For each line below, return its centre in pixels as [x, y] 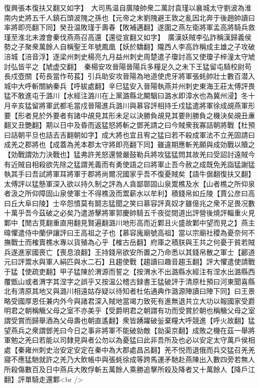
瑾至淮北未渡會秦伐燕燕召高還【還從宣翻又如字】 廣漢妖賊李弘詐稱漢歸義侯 [128, 37]
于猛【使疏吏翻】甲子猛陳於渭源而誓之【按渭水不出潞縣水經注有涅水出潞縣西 [129, 272]
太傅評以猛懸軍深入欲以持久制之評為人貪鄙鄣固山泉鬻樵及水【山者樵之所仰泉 [129, 183]
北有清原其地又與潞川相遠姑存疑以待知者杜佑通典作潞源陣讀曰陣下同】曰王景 [129, 291]
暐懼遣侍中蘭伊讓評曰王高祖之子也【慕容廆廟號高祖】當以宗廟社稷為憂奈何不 [129, 232]
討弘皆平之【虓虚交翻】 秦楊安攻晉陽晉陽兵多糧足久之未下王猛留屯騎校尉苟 [128, 66]
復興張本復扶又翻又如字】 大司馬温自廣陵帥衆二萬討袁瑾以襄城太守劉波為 [124, 7]
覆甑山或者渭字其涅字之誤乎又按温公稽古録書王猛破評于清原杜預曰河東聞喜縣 [129, 281]
